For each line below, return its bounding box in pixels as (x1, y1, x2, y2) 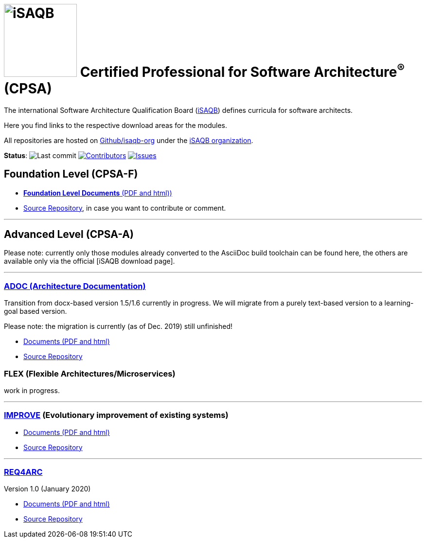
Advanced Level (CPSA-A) (4, 228, 134, 241)
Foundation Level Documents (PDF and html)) (23, 188, 172, 197)
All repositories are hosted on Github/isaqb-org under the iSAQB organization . (4, 136, 253, 145)
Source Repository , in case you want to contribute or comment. (23, 203, 226, 212)
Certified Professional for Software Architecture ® (80, 60, 405, 80)
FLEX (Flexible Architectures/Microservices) (4, 368, 176, 379)
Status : (4, 151, 28, 160)
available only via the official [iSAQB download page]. (4, 257, 175, 266)
